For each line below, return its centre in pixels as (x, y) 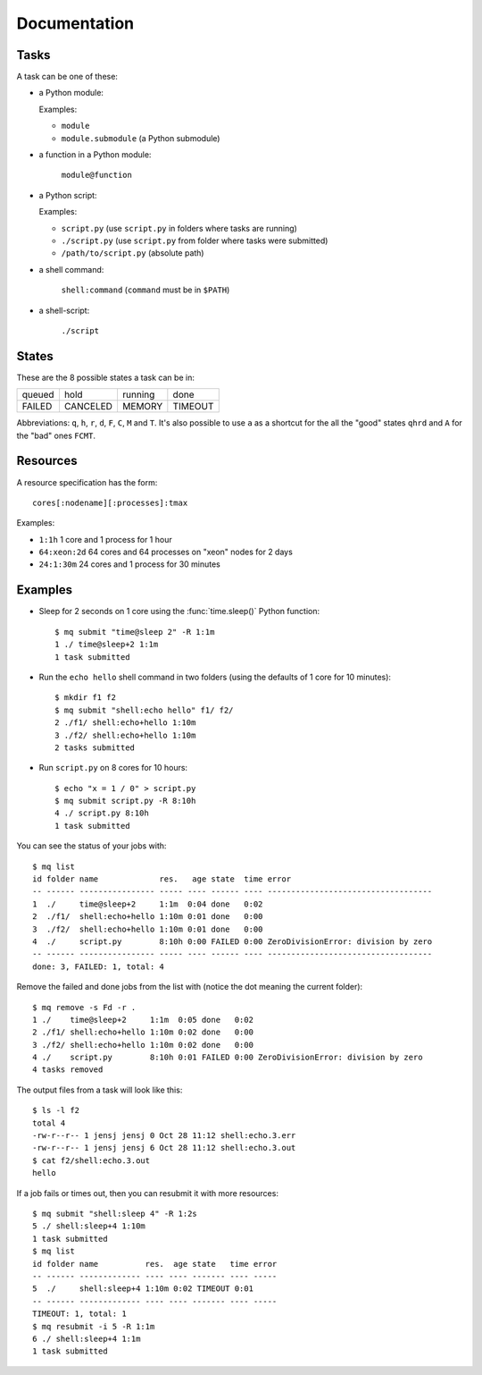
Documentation (75, 23)
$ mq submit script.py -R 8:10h (125, 801)
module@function (97, 175)
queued (38, 395)
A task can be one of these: (67, 77)
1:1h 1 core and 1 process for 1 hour (106, 539)
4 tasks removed (68, 1070)
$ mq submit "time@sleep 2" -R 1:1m (135, 632)
